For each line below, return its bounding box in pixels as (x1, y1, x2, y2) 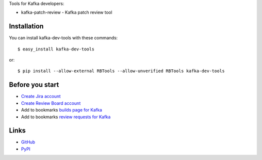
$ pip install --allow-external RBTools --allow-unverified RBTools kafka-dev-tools (17, 68, 225, 74)
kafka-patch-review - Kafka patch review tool (21, 10, 113, 16)
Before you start (9, 80, 59, 89)
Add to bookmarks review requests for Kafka (21, 114, 111, 120)
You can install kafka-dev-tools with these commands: (9, 35, 118, 41)
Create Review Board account (21, 100, 81, 106)
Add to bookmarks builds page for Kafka (21, 107, 102, 113)
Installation (9, 22, 44, 31)
